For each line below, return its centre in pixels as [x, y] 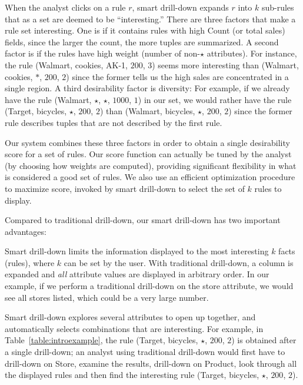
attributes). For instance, [252, 53]
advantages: [26, 231]
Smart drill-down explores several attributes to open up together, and [130, 317]
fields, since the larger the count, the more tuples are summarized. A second [142, 42]
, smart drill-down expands [180, 7]
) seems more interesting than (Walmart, [225, 64]
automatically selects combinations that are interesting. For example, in [134, 328]
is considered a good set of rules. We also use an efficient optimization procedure [150, 177]
